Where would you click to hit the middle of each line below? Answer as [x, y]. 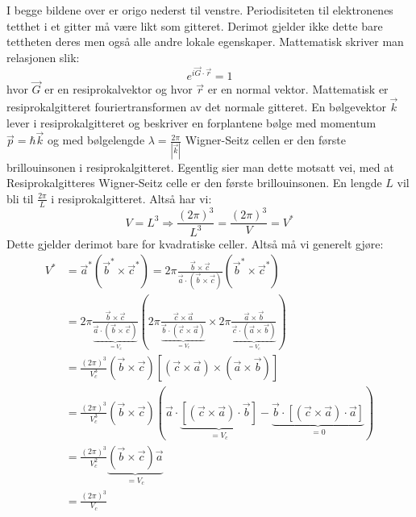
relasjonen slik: [43, 57]
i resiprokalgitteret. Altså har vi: [131, 198]
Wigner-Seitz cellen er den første [265, 140]
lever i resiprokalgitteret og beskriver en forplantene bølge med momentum [191, 122]
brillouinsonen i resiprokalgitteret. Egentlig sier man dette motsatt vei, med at [200, 167]
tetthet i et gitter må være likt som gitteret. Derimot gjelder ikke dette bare [195, 25]
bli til [20, 198]
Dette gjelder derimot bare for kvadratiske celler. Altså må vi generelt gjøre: [195, 243]
